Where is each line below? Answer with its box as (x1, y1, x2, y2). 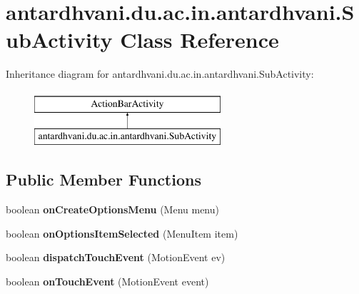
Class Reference (120, 25, 279, 54)
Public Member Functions (6, 168, 201, 191)
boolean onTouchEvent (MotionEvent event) (6, 274, 209, 289)
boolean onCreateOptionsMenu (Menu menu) (6, 202, 219, 217)
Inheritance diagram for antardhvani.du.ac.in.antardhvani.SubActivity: (6, 66, 314, 81)
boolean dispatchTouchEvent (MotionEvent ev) (6, 250, 226, 265)
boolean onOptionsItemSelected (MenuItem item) (6, 225, 238, 240)
